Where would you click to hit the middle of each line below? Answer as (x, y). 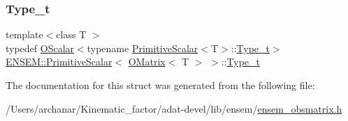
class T (71, 34)
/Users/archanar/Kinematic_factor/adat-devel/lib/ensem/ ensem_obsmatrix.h (174, 108)
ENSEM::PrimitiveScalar (59, 62)
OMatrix (147, 62)
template (24, 34)
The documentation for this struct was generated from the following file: (160, 85)
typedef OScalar (40, 48)
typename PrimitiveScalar (143, 48)
